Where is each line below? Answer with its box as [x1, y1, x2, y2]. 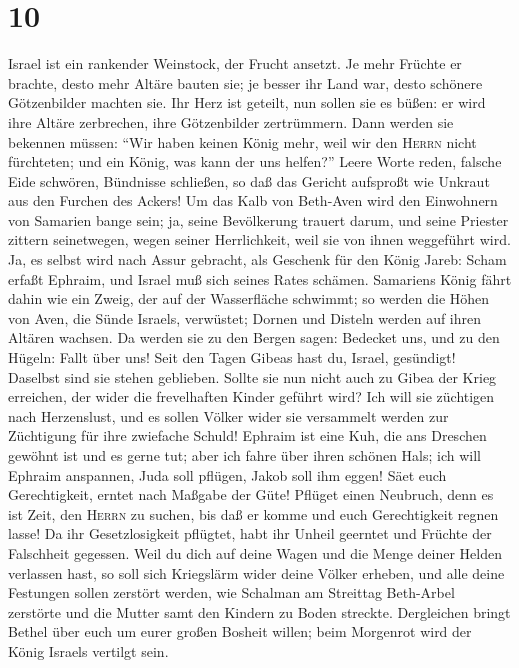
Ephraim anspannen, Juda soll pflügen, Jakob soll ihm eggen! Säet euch [8, 464, 447, 485]
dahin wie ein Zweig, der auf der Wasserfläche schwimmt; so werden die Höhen [8, 288, 490, 309]
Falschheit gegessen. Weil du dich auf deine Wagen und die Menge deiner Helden [8, 542, 502, 563]
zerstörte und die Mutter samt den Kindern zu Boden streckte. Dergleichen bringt [8, 601, 511, 622]
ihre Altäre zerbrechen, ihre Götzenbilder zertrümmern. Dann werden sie [8, 111, 454, 132]
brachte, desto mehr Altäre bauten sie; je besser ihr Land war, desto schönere [8, 72, 483, 93]
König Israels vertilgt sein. [8, 640, 169, 661]
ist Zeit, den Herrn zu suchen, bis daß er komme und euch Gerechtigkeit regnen [8, 503, 499, 524]
